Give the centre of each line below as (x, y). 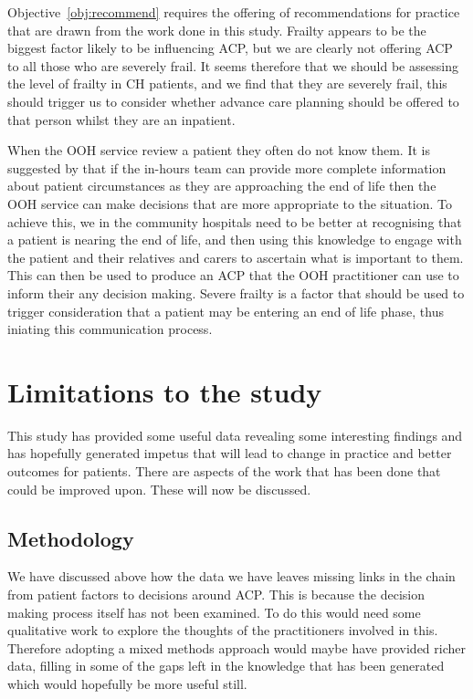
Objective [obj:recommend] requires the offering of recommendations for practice (234, 12)
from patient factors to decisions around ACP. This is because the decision (216, 594)
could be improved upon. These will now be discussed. (159, 489)
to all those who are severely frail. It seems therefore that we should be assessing (233, 65)
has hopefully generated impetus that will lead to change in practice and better (230, 453)
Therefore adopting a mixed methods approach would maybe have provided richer (236, 647)
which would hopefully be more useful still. (127, 683)
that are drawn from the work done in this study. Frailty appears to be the (217, 30)
